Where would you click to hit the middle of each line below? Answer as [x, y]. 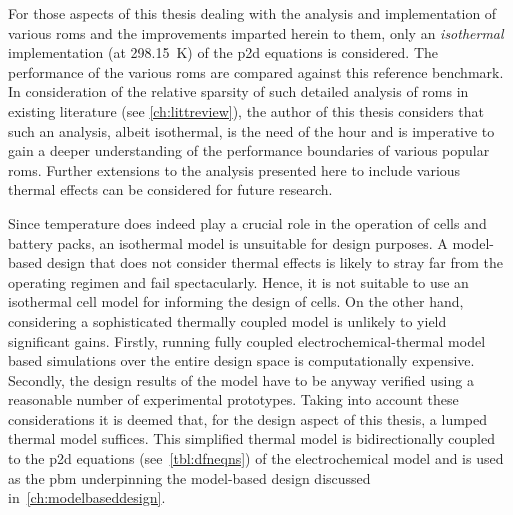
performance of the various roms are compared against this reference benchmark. [256, 71]
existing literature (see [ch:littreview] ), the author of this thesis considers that [246, 110]
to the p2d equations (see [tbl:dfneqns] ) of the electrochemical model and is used [256, 458]
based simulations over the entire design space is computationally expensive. [241, 360]
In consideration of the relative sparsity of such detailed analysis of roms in [238, 91]
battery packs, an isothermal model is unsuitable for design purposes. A [228, 242]
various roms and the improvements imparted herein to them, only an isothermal [256, 32]
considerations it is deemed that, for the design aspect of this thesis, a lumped [248, 418]
